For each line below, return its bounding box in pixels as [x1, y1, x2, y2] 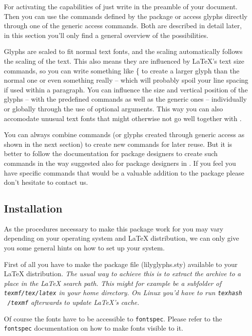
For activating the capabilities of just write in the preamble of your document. [4, 1, 238, 11]
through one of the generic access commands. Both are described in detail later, [4, 20, 242, 31]
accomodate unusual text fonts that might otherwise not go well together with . [4, 113, 242, 123]
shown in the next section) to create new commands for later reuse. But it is [4, 139, 233, 149]
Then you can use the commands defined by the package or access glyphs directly [4, 11, 248, 21]
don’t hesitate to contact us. [4, 177, 88, 187]
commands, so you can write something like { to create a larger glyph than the [4, 65, 239, 75]
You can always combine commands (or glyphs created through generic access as [4, 129, 245, 140]
